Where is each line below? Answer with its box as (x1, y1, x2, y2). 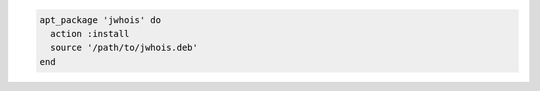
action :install (50, 28, 130, 39)
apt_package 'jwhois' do (39, 14, 162, 25)
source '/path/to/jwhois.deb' (50, 42, 199, 54)
